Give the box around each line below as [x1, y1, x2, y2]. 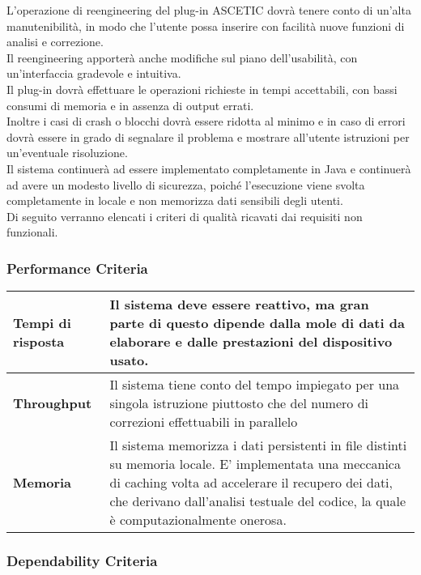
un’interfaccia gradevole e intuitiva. [6, 65, 181, 82]
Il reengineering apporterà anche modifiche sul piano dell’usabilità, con [6, 49, 358, 66]
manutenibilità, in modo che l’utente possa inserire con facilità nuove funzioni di [6, 17, 405, 34]
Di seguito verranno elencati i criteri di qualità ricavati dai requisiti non [6, 207, 363, 224]
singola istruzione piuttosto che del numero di [109, 394, 368, 413]
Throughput [13, 394, 92, 413]
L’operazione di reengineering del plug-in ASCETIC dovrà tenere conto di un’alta [6, 2, 411, 18]
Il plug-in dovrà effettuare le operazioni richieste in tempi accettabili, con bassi [6, 80, 398, 97]
